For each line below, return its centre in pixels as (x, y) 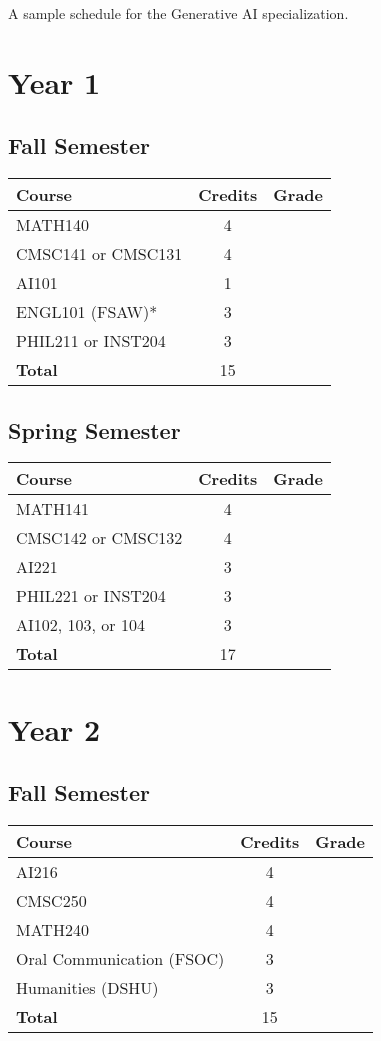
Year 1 (54, 81)
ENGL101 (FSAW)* (87, 312)
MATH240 (52, 929)
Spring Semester (94, 429)
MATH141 (52, 509)
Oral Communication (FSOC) (120, 958)
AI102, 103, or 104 (80, 625)
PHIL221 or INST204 (91, 596)
